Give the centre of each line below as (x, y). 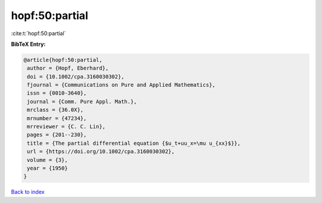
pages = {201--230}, (57, 135)
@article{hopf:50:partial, (63, 60)
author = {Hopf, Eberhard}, (68, 68)
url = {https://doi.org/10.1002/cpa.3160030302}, (101, 152)
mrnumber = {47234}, (57, 118)
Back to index (28, 192)
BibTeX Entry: (28, 44)
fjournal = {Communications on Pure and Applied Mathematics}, (121, 85)
